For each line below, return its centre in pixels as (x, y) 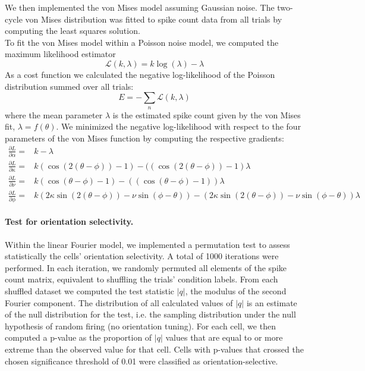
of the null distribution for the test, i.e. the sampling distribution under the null (150, 314)
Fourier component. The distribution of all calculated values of (119, 302)
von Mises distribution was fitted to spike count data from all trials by (154, 19)
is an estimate (272, 302)
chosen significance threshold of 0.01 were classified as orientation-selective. (141, 361)
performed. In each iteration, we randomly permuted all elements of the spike (146, 267)
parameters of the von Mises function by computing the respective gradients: (144, 138)
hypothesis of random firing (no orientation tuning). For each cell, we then (140, 326)
